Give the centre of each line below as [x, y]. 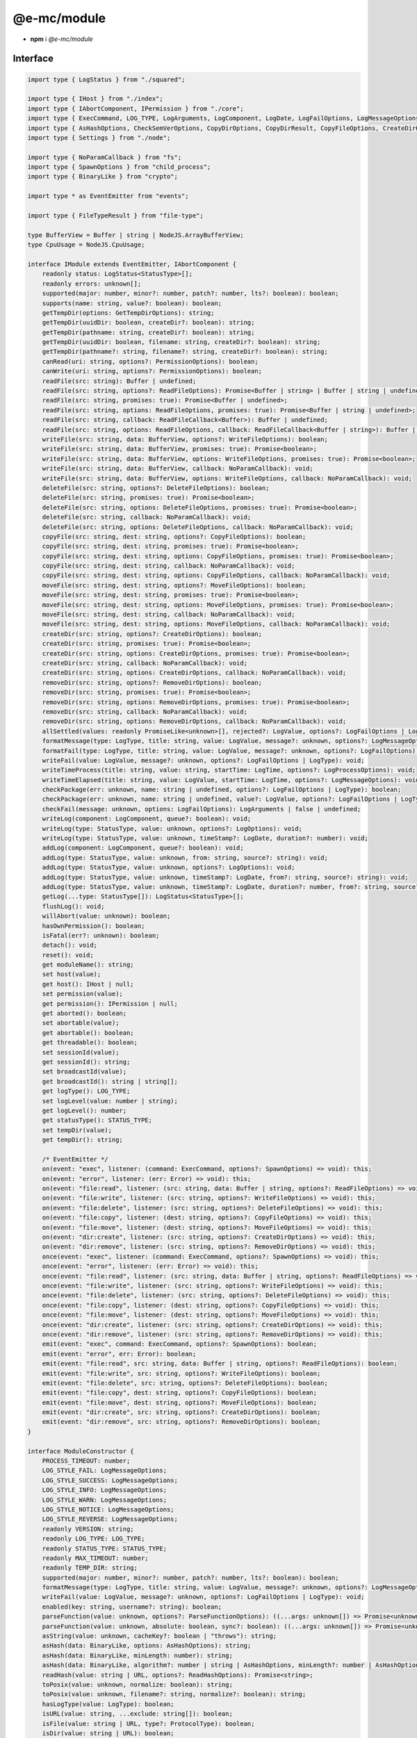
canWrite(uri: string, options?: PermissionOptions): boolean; [152, 371]
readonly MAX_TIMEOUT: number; [95, 1558]
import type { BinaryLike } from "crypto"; [103, 177]
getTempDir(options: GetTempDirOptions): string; [128, 312]
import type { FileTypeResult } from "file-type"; [116, 216]
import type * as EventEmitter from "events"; [108, 196]
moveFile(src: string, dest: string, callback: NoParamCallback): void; [169, 615]
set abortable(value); [81, 1023]
